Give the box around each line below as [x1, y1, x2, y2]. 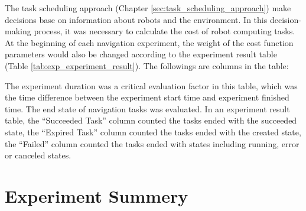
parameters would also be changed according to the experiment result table [5, 48, 277, 60]
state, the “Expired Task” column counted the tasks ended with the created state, [5, 125, 301, 138]
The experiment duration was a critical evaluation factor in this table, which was [5, 79, 298, 92]
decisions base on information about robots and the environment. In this [5, 13, 268, 25]
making [5, 25, 31, 37]
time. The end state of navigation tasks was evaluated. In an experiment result [5, 102, 290, 115]
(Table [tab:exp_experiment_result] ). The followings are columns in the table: [5, 59, 289, 72]
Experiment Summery [5, 183, 188, 207]
